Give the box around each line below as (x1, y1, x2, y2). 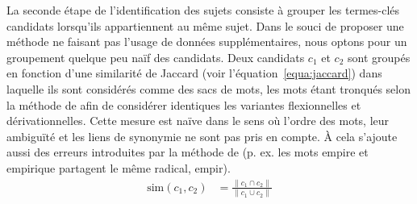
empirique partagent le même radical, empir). (6, 159, 231, 176)
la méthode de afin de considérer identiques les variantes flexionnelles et (6, 96, 361, 113)
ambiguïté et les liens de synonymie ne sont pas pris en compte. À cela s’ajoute (6, 127, 398, 144)
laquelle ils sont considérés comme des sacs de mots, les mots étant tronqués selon (6, 80, 411, 97)
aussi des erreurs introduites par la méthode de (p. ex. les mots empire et (6, 144, 369, 160)
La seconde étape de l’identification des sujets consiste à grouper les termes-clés (6, 2, 400, 18)
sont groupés (347, 48, 411, 65)
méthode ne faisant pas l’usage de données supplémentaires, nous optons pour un (6, 33, 407, 50)
